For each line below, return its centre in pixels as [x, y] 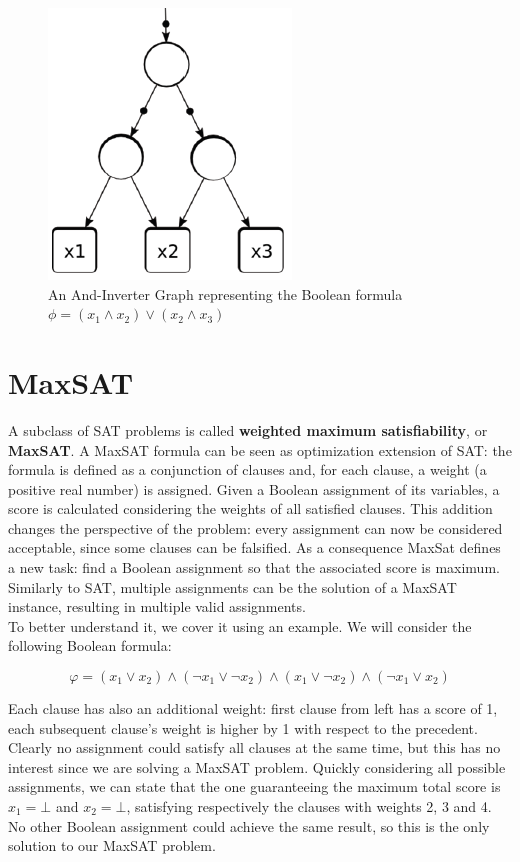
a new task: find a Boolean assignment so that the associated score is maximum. [254, 567]
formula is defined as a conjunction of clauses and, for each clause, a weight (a [247, 469]
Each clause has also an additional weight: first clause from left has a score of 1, [253, 708]
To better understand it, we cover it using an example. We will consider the [240, 625]
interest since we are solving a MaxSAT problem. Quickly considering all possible [257, 766]
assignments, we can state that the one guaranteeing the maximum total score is [254, 786]
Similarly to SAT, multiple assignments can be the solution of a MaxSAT [232, 586]
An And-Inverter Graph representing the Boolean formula [225, 293]
